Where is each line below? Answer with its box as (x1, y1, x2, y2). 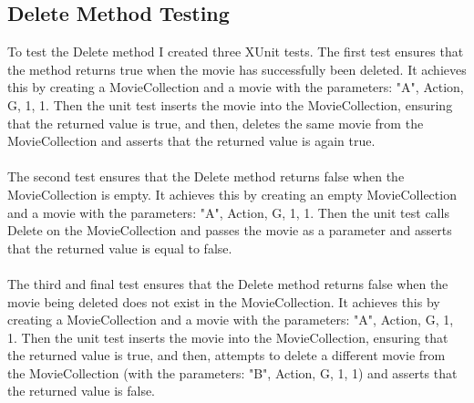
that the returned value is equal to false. (7, 238, 232, 257)
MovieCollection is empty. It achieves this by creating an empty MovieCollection (7, 184, 457, 203)
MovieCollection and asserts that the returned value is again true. (7, 131, 376, 150)
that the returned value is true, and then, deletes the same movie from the (7, 113, 424, 132)
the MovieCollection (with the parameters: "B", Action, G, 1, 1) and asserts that (7, 363, 458, 382)
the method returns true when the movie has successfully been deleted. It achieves (7, 59, 467, 78)
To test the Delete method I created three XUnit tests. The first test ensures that (7, 42, 464, 61)
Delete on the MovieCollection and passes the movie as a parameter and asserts (7, 221, 452, 240)
